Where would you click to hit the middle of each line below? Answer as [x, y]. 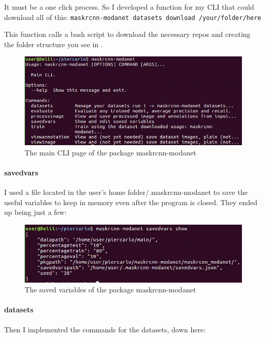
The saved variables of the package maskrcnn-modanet [110, 290]
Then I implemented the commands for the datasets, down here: [105, 329]
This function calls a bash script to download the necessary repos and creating [127, 34]
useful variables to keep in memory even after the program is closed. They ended [131, 202]
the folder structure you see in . [54, 44]
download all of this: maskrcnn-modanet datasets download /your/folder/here [133, 17]
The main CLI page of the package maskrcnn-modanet [110, 152]
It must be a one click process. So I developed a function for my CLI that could [129, 7]
